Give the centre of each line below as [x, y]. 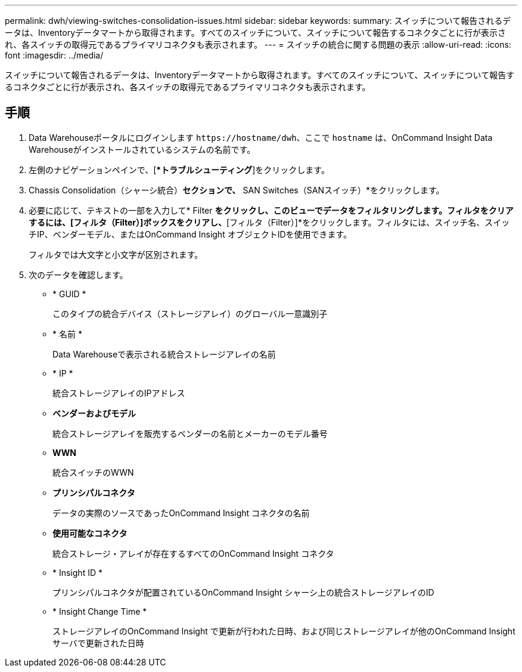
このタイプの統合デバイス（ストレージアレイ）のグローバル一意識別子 [190, 313]
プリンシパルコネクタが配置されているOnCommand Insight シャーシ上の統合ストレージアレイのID [243, 592]
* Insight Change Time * [100, 611]
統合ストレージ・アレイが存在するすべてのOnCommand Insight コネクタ [193, 553]
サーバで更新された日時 [98, 643]
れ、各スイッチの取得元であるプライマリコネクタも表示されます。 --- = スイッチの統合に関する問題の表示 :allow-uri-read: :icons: [258, 44]
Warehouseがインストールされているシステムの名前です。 [142, 149]
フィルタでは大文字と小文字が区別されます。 [116, 254]
